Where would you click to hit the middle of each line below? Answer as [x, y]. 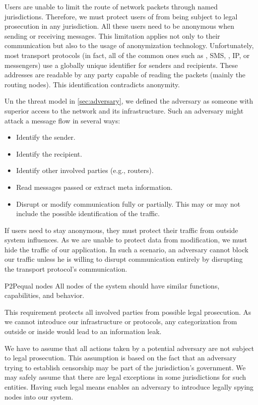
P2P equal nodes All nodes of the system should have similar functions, [112, 285]
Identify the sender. [46, 137]
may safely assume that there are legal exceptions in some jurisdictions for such [125, 377]
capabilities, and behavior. [44, 295]
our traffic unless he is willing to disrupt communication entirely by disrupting [124, 259]
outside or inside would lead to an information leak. [83, 331]
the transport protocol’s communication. [66, 269]
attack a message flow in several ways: [62, 120]
